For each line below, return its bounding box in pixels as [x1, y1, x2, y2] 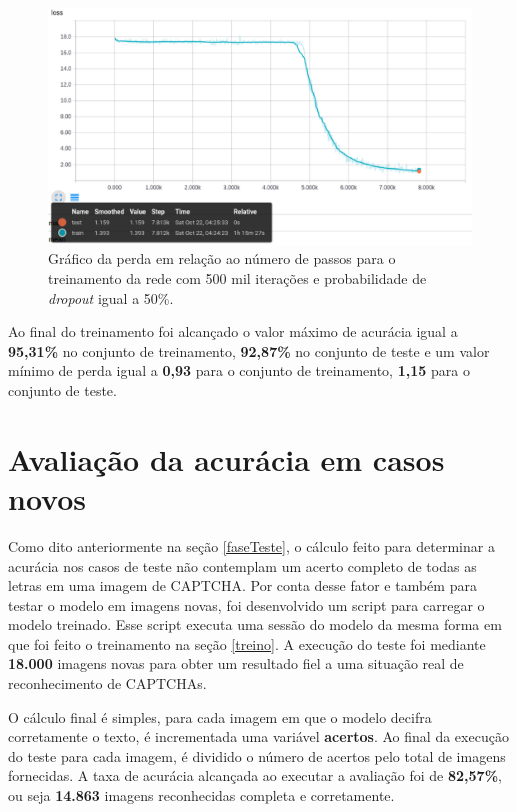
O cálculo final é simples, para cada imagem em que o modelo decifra [8, 706, 432, 727]
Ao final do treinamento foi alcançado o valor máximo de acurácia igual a [8, 321, 458, 342]
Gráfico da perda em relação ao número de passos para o [48, 248, 396, 269]
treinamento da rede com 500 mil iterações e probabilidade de [48, 268, 427, 289]
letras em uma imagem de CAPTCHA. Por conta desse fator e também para [8, 575, 477, 596]
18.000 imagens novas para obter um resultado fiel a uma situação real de [8, 653, 464, 674]
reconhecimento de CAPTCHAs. [8, 673, 207, 694]
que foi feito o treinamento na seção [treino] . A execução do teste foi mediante [8, 633, 486, 654]
